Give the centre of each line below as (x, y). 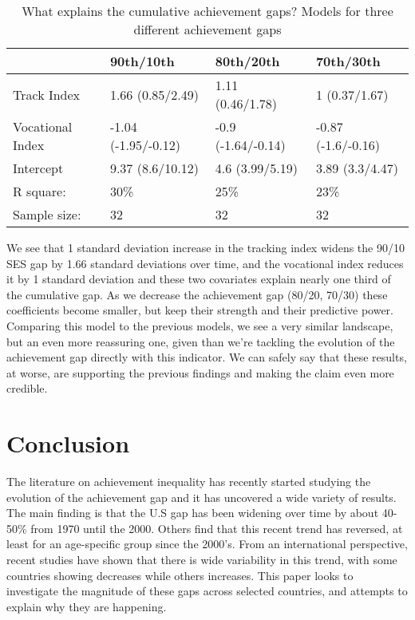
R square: (40, 191)
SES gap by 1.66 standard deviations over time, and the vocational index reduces (205, 263)
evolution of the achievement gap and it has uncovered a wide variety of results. (202, 497)
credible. (27, 388)
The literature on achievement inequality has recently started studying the (189, 482)
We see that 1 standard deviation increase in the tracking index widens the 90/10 (206, 247)
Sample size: (47, 214)
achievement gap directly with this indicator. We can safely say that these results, (207, 357)
